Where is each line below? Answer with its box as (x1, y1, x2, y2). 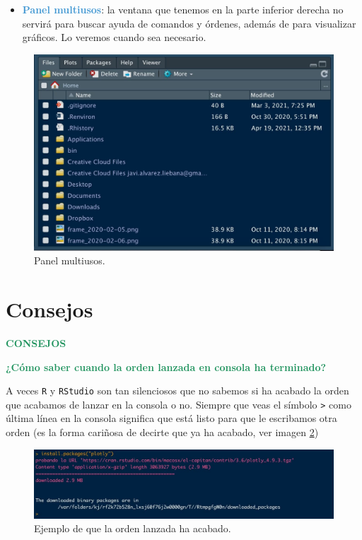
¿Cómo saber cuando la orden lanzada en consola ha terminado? (6, 359, 327, 374)
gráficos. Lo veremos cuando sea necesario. (22, 30, 206, 45)
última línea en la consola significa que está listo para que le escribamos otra (6, 411, 337, 425)
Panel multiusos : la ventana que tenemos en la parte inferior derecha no (22, 2, 344, 16)
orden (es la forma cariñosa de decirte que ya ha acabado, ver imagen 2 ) (6, 425, 319, 440)
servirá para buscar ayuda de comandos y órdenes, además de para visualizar (22, 16, 356, 30)
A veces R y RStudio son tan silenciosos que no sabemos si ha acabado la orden (6, 383, 349, 398)
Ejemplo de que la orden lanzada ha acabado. (34, 521, 231, 536)
